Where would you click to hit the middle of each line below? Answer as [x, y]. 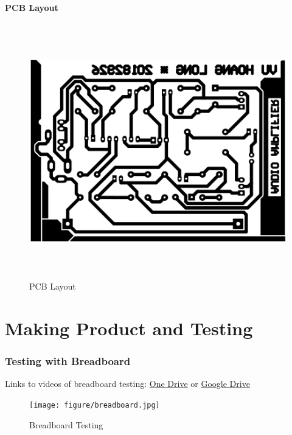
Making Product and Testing [129, 328]
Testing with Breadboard [68, 361]
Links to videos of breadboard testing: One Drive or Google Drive [127, 384]
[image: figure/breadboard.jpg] [95, 405]
